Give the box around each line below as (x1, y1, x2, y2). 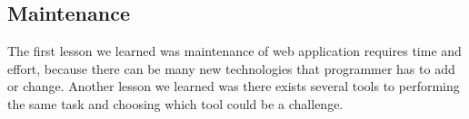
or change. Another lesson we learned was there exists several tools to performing (7, 77, 460, 96)
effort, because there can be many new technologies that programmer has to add (7, 59, 455, 78)
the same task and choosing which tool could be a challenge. (7, 94, 344, 113)
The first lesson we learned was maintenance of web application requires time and (7, 41, 462, 60)
